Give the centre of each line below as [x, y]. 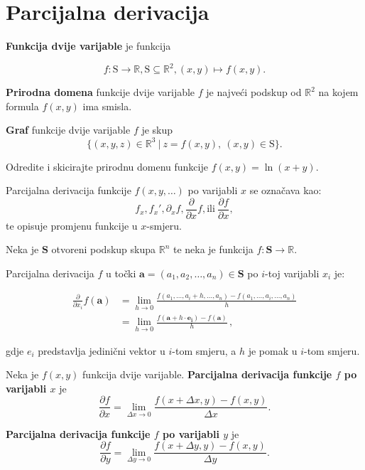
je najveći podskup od [254, 92]
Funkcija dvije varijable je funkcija [88, 46]
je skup [157, 130]
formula [22, 106]
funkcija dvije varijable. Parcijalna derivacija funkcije [207, 374]
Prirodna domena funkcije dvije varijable [100, 92]
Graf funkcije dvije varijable [68, 130]
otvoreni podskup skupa [104, 249]
